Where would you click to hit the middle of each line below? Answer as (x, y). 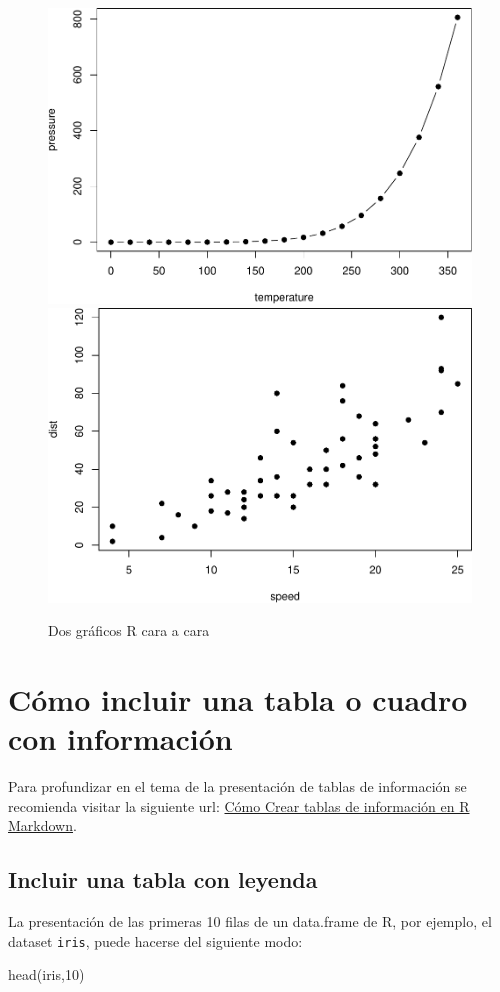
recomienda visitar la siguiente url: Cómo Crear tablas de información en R (239, 805)
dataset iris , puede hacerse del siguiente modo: (155, 940)
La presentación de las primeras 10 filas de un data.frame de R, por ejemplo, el (250, 921)
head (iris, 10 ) (46, 974)
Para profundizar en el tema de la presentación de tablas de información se (237, 786)
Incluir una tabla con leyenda (163, 879)
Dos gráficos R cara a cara (129, 630)
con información (120, 738)
